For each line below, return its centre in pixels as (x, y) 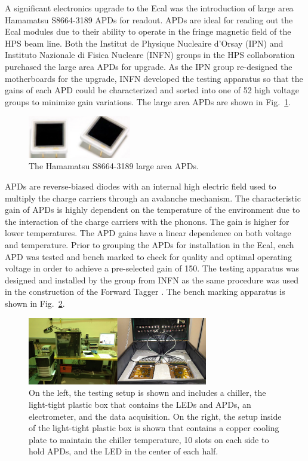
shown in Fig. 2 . (35, 303)
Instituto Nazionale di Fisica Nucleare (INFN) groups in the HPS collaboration (150, 55)
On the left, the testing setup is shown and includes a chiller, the (147, 393)
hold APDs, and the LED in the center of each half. (124, 451)
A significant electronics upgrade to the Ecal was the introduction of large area (149, 8)
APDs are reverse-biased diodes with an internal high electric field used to (141, 186)
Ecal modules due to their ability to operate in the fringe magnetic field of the (148, 31)
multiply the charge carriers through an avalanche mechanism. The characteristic (153, 198)
